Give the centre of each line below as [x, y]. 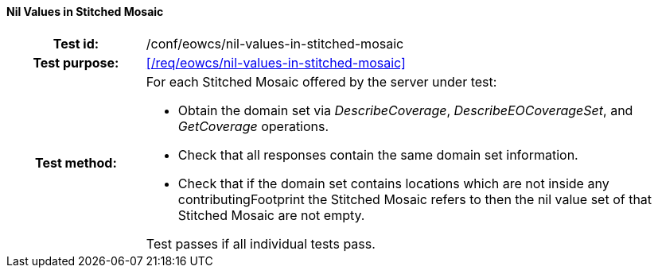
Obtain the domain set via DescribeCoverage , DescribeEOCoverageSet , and [405, 110]
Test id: [76, 43]
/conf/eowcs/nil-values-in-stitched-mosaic [275, 43]
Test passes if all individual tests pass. [261, 243]
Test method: [76, 162]
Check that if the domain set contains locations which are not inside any [393, 183]
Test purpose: [76, 62]
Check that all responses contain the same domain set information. [378, 154]
